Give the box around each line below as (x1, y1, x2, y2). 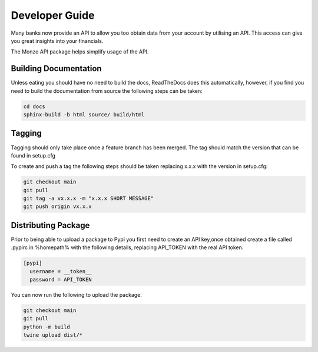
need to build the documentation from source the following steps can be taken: (11, 87, 203, 94)
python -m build (23, 323, 71, 330)
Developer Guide (11, 9, 95, 22)
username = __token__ (29, 268, 92, 274)
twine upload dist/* (23, 332, 82, 338)
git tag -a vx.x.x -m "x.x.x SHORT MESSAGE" (23, 195, 154, 202)
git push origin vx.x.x (23, 203, 92, 210)
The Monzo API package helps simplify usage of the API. (11, 48, 149, 55)
